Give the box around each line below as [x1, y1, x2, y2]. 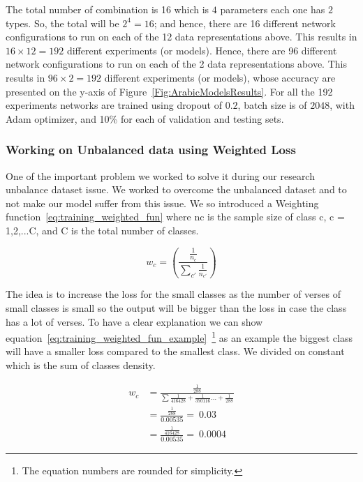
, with [329, 98, 355, 112]
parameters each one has [220, 2, 325, 16]
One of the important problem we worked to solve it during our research [6, 168, 315, 183]
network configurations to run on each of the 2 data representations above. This [6, 57, 347, 71]
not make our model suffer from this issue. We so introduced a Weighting [6, 195, 319, 210]
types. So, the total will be [6, 15, 119, 30]
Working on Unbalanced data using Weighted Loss [6, 141, 296, 158]
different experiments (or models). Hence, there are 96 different [66, 43, 337, 57]
